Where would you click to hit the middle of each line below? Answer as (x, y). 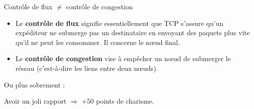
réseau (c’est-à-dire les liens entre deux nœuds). (87, 68)
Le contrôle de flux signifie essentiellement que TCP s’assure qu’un (119, 23)
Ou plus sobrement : (35, 84)
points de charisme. (125, 101)
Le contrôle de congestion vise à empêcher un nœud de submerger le (123, 58)
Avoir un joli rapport (35, 101)
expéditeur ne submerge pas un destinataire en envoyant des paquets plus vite (133, 33)
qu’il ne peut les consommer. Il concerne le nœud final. (98, 42)
